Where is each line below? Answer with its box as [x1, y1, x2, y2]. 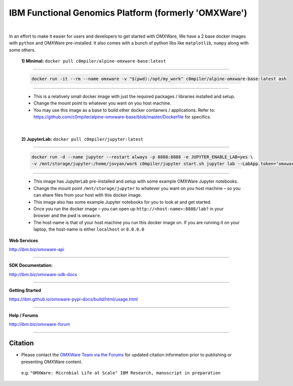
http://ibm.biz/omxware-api [9, 246, 64, 252]
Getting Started [9, 287, 42, 293]
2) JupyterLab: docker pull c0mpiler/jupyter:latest [21, 136, 144, 142]
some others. [9, 47, 36, 53]
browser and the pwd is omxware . [33, 213, 102, 218]
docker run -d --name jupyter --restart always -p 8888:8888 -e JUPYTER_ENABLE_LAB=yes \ [31, 154, 253, 160]
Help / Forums [9, 312, 39, 318]
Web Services [9, 237, 39, 243]
